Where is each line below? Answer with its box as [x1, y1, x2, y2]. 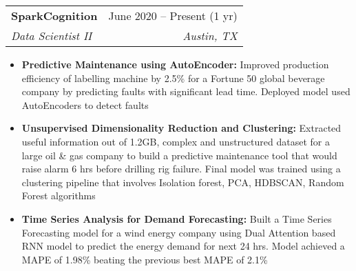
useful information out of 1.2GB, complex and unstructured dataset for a [21, 134, 330, 148]
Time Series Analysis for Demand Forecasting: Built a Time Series [21, 211, 332, 225]
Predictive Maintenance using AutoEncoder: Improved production [21, 57, 329, 71]
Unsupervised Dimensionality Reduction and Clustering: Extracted [21, 121, 342, 135]
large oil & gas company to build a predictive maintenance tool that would [21, 148, 337, 162]
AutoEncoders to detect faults [21, 97, 149, 112]
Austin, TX [182, 28, 238, 43]
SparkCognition [11, 8, 98, 23]
